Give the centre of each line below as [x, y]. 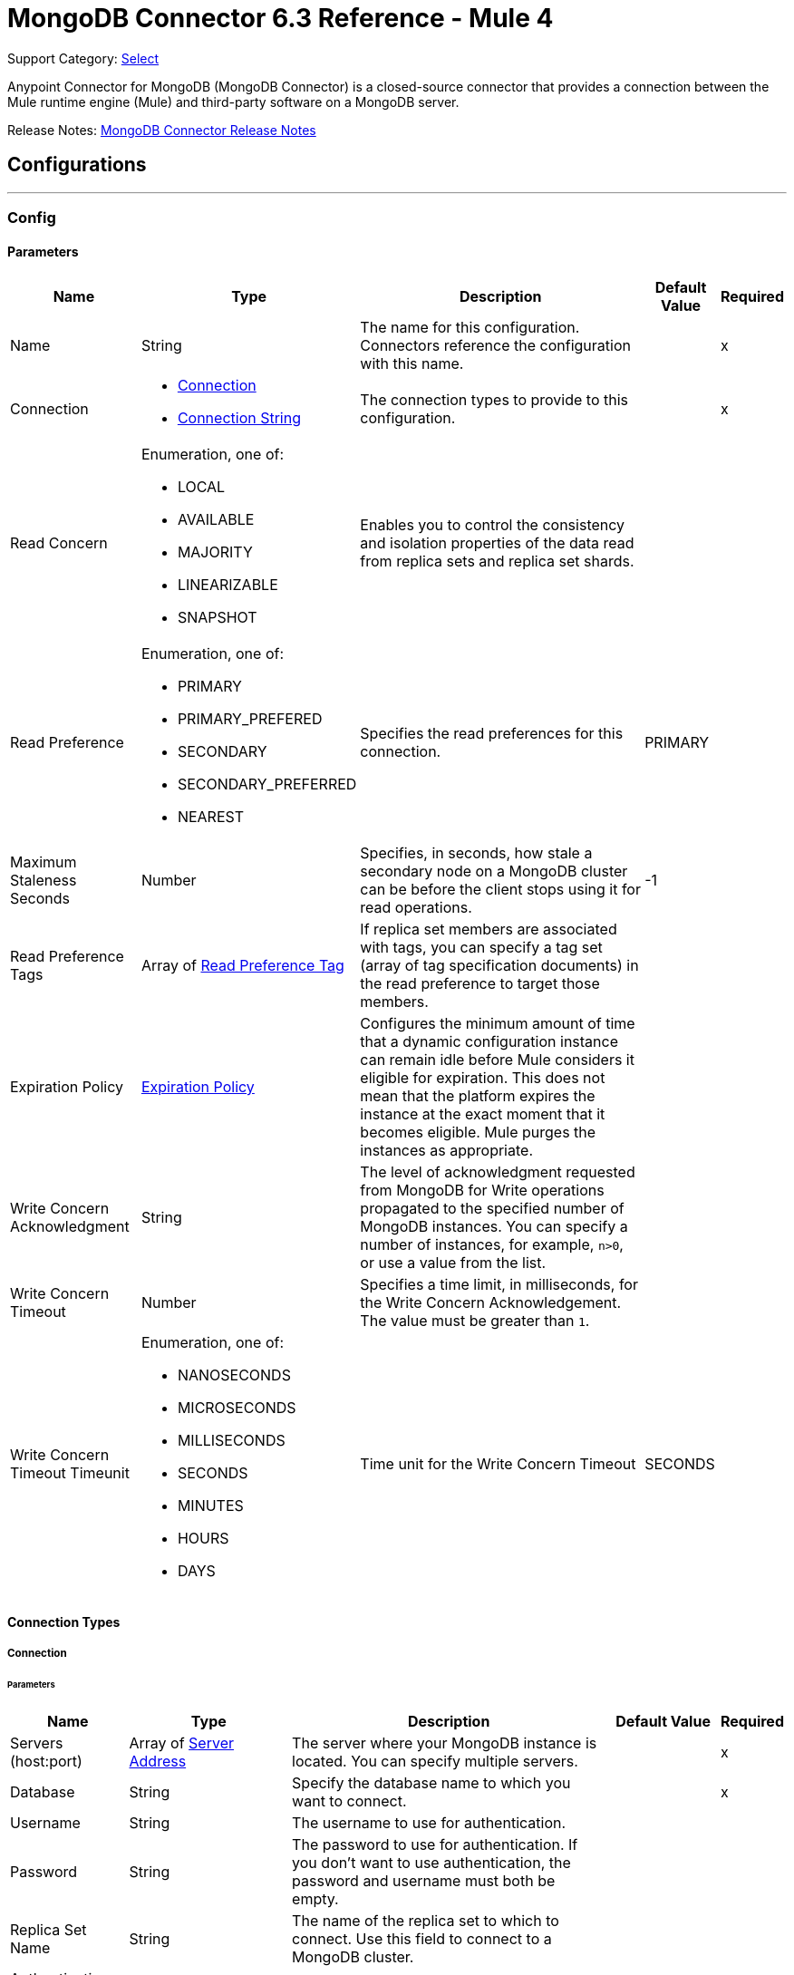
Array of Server [181, 1743]
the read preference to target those [480, 984]
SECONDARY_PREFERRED [267, 784]
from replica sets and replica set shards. [497, 562]
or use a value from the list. [453, 1263]
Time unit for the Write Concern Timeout [498, 1464]
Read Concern [59, 543]
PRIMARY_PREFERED [250, 719]
